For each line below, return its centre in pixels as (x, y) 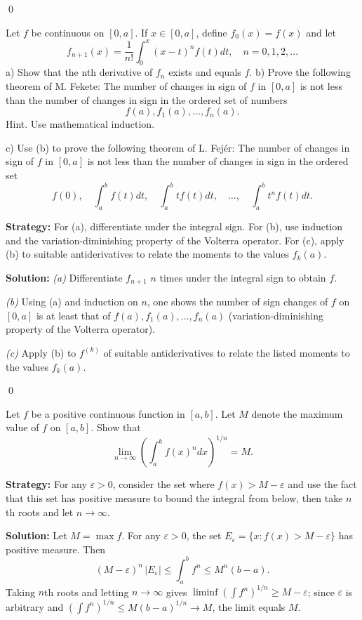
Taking (21, 592)
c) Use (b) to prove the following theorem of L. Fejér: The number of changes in (178, 147)
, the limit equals (249, 606)
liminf (206, 593)
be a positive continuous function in (108, 413)
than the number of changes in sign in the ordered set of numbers (147, 99)
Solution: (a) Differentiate (64, 277)
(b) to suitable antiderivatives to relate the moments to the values (148, 254)
